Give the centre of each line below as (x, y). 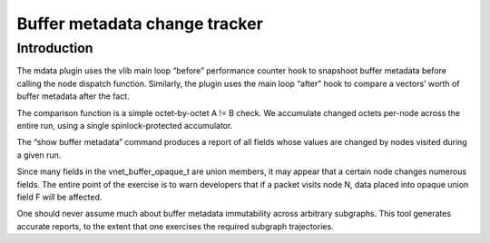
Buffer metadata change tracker (140, 24)
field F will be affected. (59, 197)
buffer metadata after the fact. (73, 96)
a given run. (39, 155)
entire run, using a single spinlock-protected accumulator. (125, 125)
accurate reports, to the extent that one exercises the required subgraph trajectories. (176, 226)
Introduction (55, 48)
